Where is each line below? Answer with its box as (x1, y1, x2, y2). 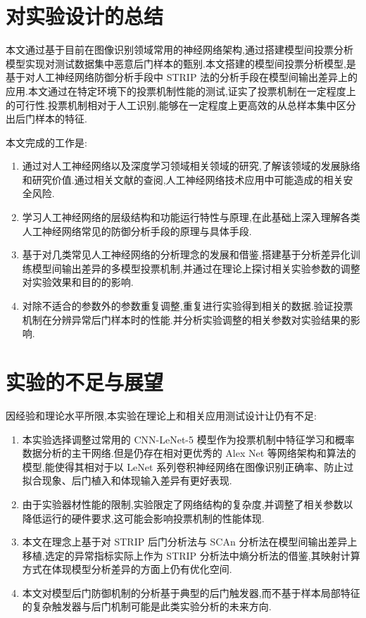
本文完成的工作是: (6, 134, 87, 149)
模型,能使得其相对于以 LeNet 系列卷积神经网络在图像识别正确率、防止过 (22, 459, 354, 474)
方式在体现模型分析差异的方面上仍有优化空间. (22, 562, 232, 576)
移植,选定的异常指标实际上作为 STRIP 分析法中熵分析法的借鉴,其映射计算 (22, 548, 360, 562)
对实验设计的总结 (6, 1, 164, 30)
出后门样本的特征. (6, 111, 87, 126)
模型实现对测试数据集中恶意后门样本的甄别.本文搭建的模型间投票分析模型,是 (6, 56, 356, 70)
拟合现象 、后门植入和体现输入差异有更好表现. (22, 473, 232, 488)
